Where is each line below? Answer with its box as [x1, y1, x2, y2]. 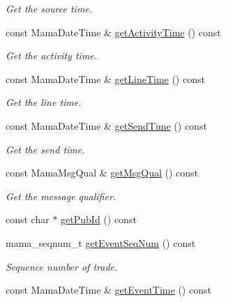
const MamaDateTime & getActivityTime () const [6, 24, 221, 39]
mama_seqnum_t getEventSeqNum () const [6, 235, 196, 250]
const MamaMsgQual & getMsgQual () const [6, 165, 199, 180]
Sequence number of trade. [6, 259, 118, 273]
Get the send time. [6, 142, 85, 156]
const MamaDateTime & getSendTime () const [6, 118, 207, 133]
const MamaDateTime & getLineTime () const [6, 71, 205, 86]
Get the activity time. [6, 48, 98, 63]
